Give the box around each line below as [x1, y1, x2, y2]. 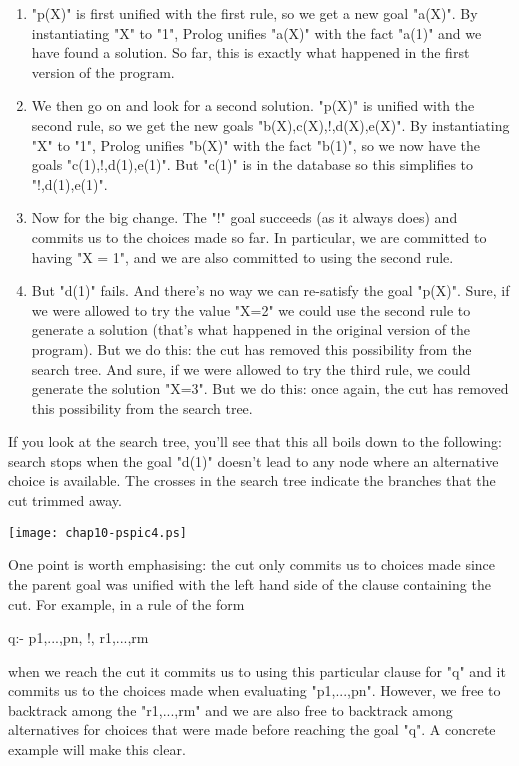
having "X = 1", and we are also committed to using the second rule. [31, 246, 454, 267]
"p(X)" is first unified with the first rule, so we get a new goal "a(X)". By [31, 3, 478, 23]
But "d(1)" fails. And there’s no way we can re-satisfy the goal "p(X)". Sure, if [31, 280, 510, 301]
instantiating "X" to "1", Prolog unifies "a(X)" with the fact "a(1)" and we [31, 22, 482, 43]
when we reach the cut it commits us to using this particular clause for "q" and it [8, 660, 506, 681]
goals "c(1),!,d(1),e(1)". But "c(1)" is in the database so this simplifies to [31, 154, 474, 175]
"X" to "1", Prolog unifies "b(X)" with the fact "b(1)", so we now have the [31, 134, 481, 155]
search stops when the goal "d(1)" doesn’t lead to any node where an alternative [8, 450, 499, 471]
